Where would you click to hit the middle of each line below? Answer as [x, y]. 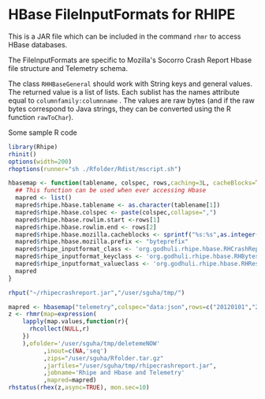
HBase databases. [38, 44]
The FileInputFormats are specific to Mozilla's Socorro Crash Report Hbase [130, 60]
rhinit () [22, 154]
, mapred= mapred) [70, 380]
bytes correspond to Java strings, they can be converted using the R [119, 109]
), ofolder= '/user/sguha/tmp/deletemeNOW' [91, 343]
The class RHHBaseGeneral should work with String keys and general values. [130, 84]
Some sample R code [43, 132]
